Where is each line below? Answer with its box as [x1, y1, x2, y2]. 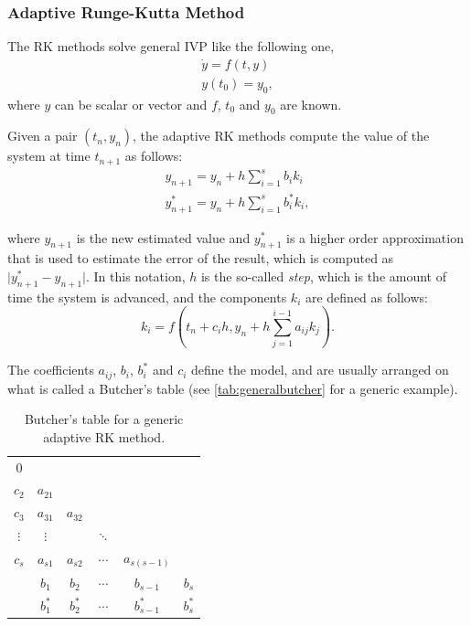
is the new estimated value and [76, 228, 251, 247]
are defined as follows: [305, 287, 428, 306]
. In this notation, [85, 266, 186, 285]
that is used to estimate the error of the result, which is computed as [7, 249, 394, 268]
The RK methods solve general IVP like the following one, [7, 37, 335, 56]
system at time [7, 146, 91, 165]
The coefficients [7, 360, 94, 379]
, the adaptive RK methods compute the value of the [133, 126, 430, 145]
